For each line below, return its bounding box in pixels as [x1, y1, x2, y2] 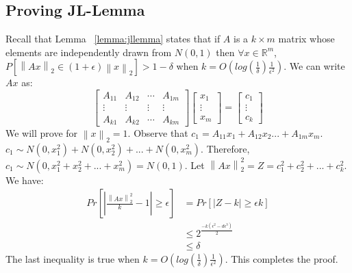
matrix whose [278, 31, 335, 46]
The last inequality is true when [5, 251, 140, 265]
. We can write [284, 59, 345, 73]
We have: [5, 172, 44, 187]
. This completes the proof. [225, 251, 338, 265]
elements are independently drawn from [5, 44, 172, 59]
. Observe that [127, 125, 188, 140]
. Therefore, [201, 142, 250, 156]
